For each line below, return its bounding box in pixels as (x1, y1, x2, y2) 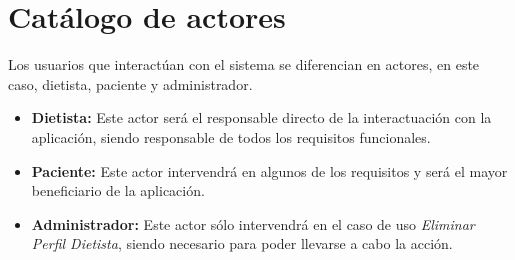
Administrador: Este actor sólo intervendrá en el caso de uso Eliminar (31, 213, 475, 234)
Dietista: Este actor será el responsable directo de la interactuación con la (31, 107, 492, 128)
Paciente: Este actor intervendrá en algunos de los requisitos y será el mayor (31, 160, 508, 181)
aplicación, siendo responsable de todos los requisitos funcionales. (31, 126, 431, 147)
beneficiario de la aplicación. (31, 180, 205, 201)
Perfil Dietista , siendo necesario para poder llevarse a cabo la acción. (31, 233, 453, 254)
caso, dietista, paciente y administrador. (8, 73, 253, 94)
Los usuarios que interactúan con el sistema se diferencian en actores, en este (8, 54, 480, 75)
